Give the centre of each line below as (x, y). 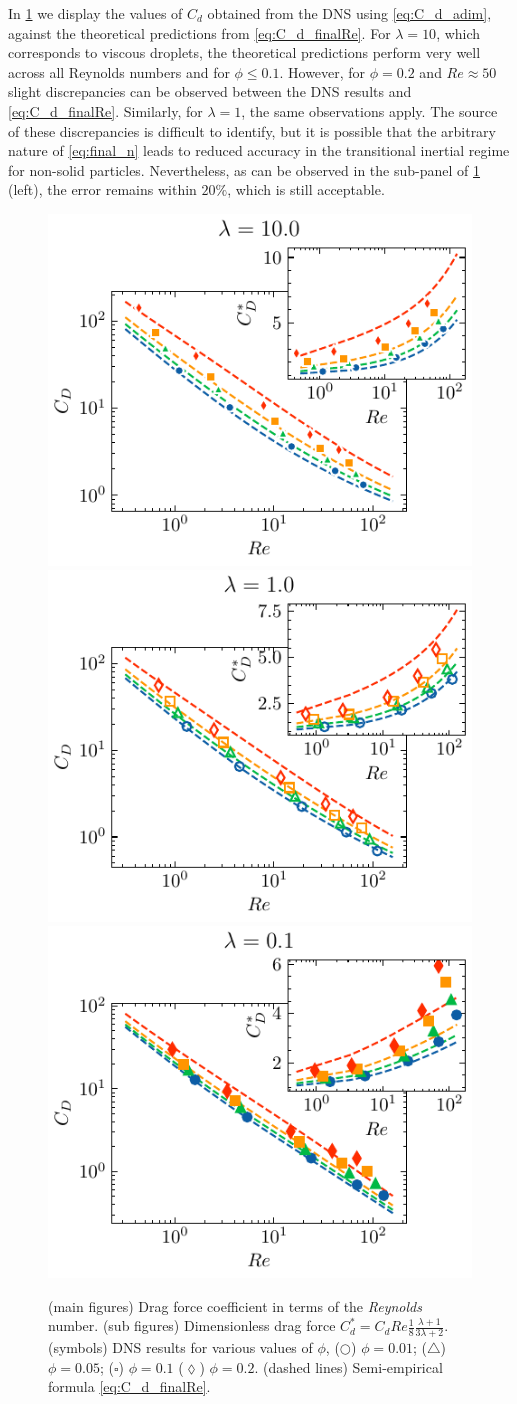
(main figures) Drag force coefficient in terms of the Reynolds (235, 1305)
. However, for (322, 71)
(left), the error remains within (102, 189)
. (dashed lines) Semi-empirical (348, 1366)
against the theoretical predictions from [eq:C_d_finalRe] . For (199, 32)
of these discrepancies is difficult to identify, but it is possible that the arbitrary (252, 130)
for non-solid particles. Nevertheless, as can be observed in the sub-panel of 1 (244, 169)
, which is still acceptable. (306, 189)
